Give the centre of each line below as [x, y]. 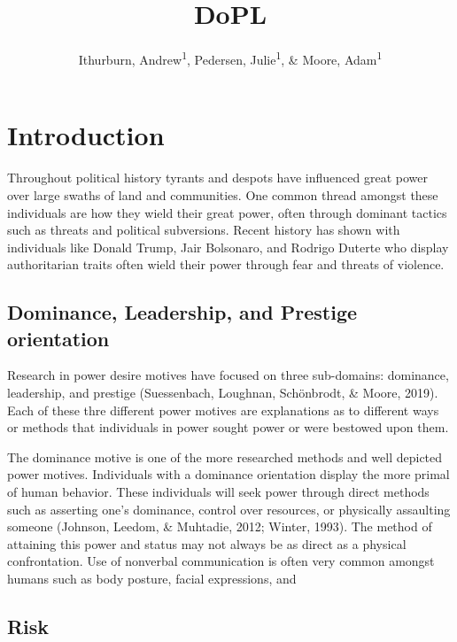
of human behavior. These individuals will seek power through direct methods [218, 492]
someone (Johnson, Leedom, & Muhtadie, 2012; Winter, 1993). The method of [220, 526]
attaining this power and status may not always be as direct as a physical [207, 543]
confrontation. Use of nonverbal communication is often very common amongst [221, 561]
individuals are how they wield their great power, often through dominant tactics [227, 212]
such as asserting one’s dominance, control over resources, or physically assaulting [229, 509]
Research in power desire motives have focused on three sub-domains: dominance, [228, 375]
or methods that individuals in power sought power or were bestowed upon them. [228, 427]
